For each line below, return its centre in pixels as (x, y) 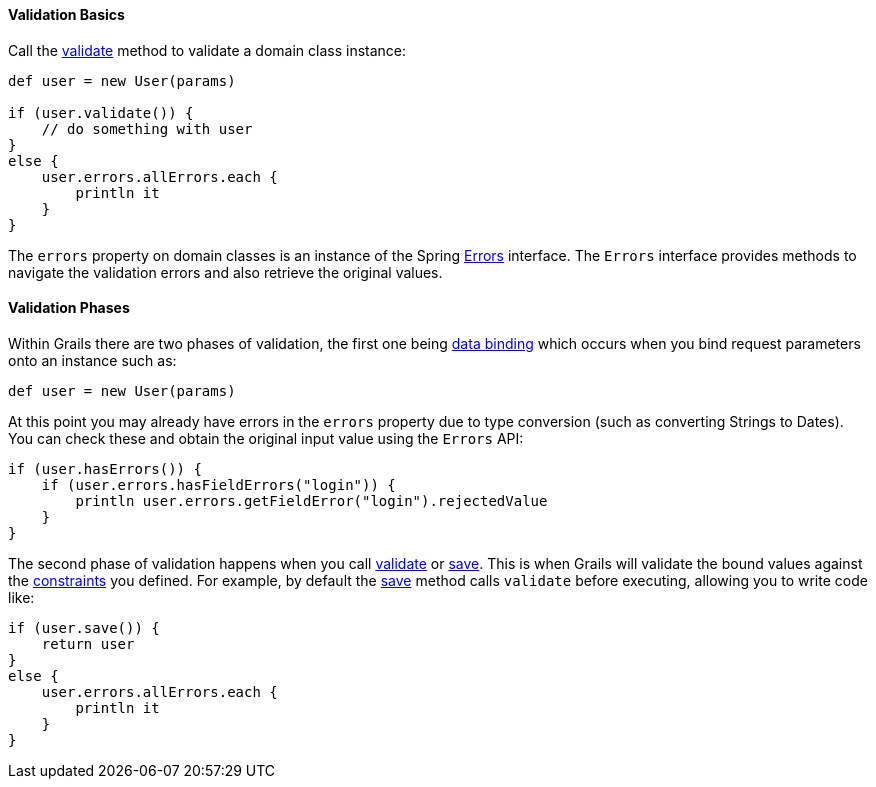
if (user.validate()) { (101, 112)
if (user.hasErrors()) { (105, 468)
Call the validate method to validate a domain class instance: (207, 50)
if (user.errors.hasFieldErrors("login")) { (218, 484)
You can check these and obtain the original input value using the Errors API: (266, 438)
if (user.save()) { (84, 627)
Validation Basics (66, 14)
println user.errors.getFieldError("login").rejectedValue (311, 500)
